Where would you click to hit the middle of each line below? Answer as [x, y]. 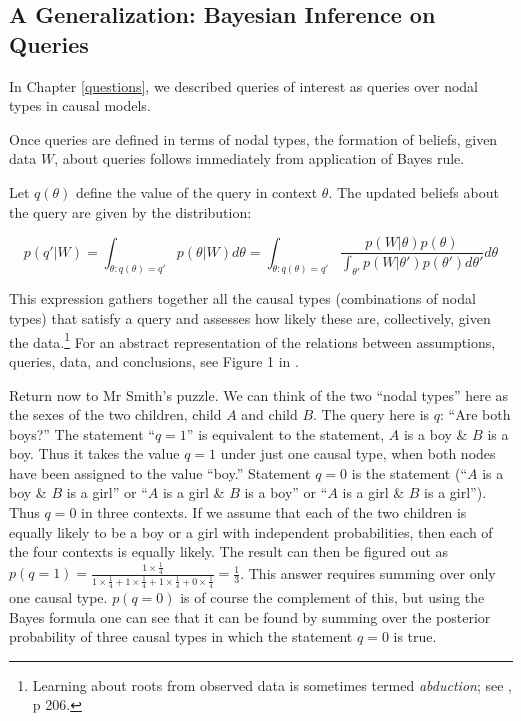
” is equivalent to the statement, [285, 433]
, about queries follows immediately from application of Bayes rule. [259, 158]
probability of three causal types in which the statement [181, 636]
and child [269, 414]
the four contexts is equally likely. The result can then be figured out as [229, 551]
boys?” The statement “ [82, 433]
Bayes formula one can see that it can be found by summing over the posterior [250, 616]
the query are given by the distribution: [130, 211]
